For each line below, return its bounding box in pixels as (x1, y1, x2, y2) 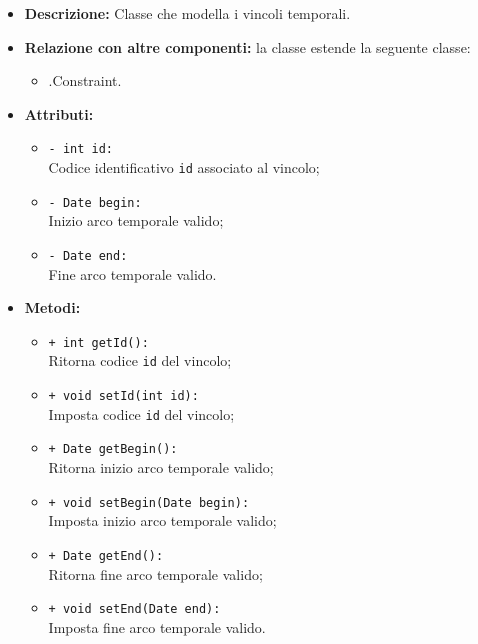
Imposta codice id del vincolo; (48, 403, 235, 424)
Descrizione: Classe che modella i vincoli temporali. (24, 3, 351, 23)
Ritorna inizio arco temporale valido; (48, 457, 274, 478)
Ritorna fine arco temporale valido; (48, 563, 263, 584)
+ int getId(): (48, 335, 149, 350)
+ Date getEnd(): (48, 548, 164, 563)
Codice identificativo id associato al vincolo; (48, 157, 320, 178)
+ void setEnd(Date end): (48, 602, 221, 617)
